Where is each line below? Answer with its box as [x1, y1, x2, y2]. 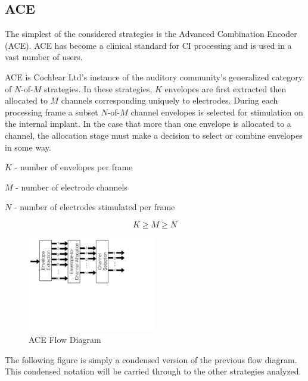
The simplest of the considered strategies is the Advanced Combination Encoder [5, 27, 297, 40]
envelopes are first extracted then [164, 82, 287, 95]
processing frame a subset [5, 105, 98, 118]
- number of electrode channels [15, 180, 127, 193]
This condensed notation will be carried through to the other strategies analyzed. [5, 365, 301, 377]
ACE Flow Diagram [29, 333, 101, 346]
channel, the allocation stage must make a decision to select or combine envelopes [5, 129, 303, 141]
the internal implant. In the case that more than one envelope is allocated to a [5, 117, 291, 130]
